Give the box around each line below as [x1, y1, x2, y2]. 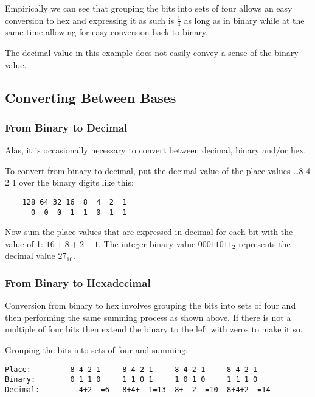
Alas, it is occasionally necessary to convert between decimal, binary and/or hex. [5, 144, 306, 156]
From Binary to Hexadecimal [5, 275, 151, 290]
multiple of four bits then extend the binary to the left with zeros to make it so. [5, 323, 303, 336]
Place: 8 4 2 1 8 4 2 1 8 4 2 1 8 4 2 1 [5, 365, 258, 374]
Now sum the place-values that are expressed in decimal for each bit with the [5, 225, 293, 238]
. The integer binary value [99, 237, 196, 250]
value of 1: [5, 237, 43, 250]
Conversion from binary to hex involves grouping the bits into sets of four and [5, 299, 296, 312]
